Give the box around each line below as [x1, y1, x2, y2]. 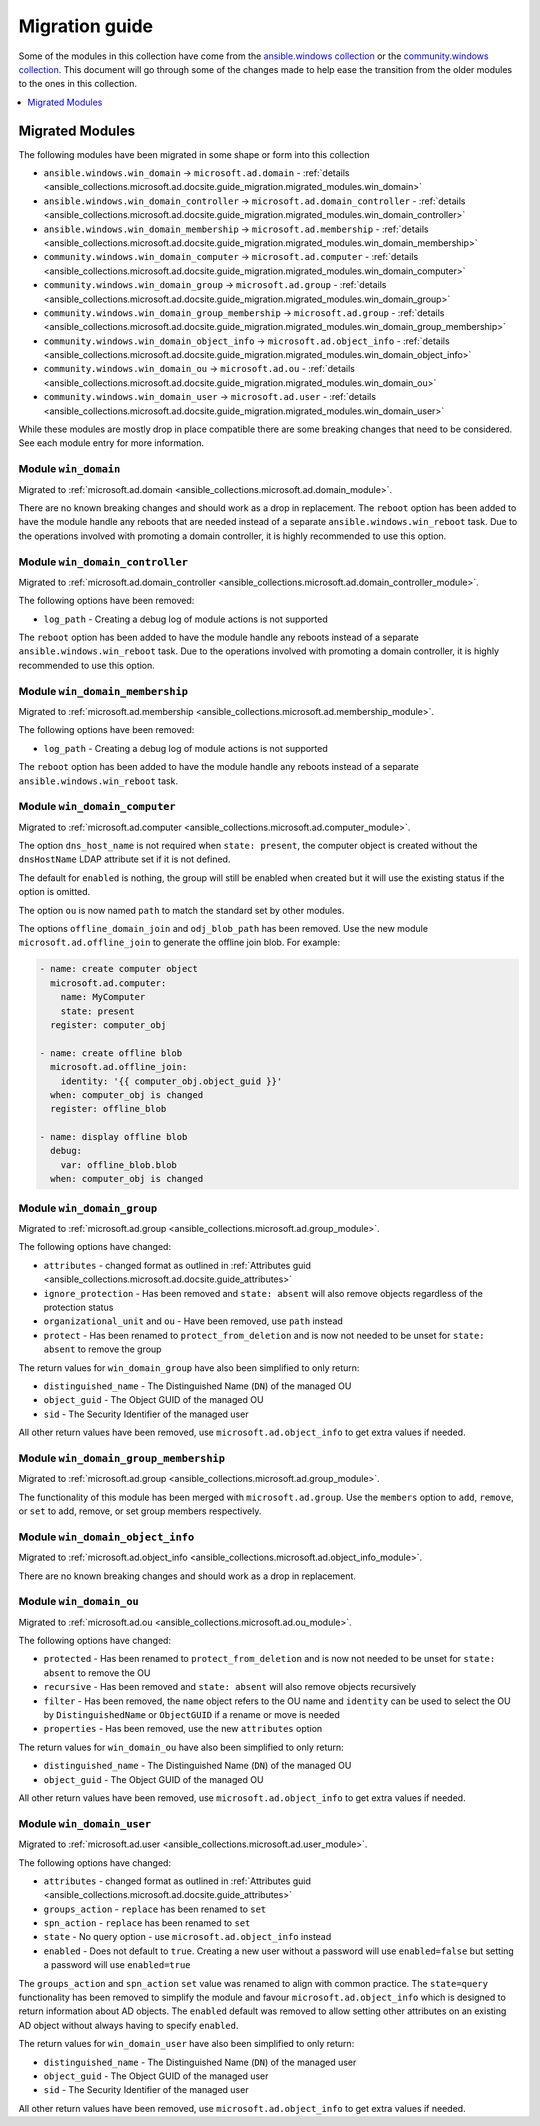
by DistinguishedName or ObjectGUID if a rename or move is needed [43, 1709, 340, 1721]
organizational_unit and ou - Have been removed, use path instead [43, 1315, 344, 1327]
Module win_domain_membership [18, 684, 189, 698]
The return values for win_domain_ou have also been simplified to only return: [18, 1741, 344, 1753]
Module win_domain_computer [18, 800, 176, 814]
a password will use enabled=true [43, 1959, 191, 1971]
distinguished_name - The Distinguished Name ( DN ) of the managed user [43, 2056, 357, 2068]
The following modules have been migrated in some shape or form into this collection [18, 148, 370, 160]
